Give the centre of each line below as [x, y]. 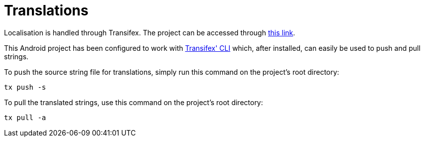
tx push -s [25, 87]
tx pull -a [25, 117]
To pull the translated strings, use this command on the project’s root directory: [134, 102]
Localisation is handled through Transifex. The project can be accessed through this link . [150, 32]
